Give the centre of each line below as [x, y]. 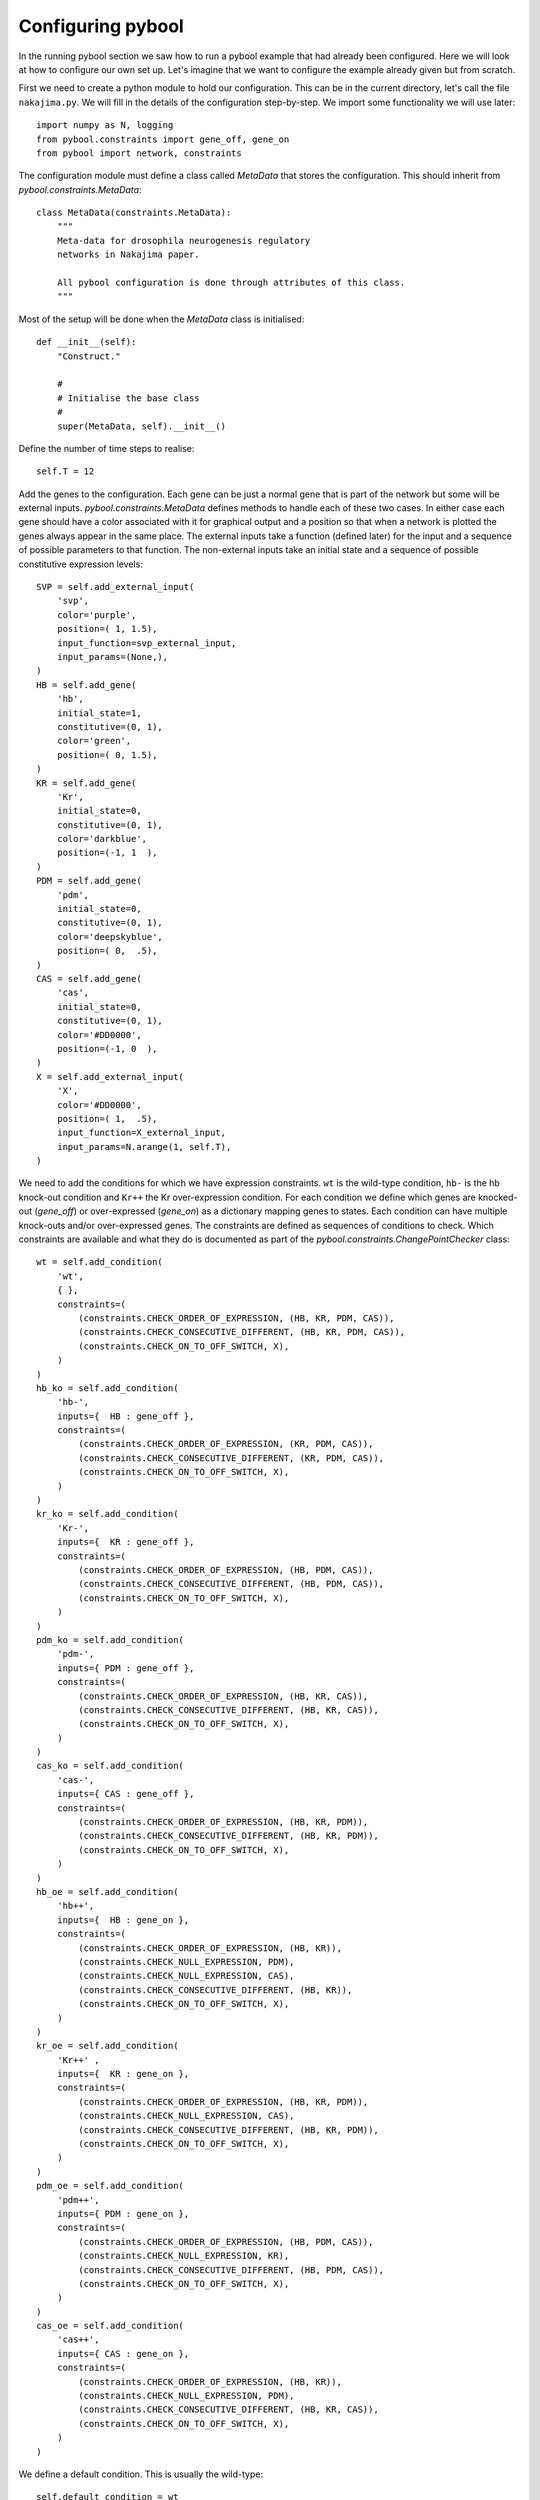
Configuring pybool [101, 26]
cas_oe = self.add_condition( [110, 2326]
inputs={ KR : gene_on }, [123, 2074]
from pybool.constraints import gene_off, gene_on [163, 139]
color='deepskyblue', [110, 936]
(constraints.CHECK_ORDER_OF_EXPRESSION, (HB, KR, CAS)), [223, 1696]
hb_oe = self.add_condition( [107, 1891]
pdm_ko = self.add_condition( [110, 1639]
